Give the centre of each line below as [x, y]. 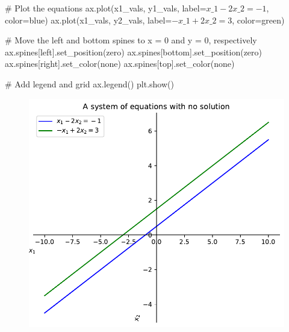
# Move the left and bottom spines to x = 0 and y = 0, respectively [131, 40]
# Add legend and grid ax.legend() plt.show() [89, 83]
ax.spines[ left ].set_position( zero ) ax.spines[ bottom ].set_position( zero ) [134, 52]
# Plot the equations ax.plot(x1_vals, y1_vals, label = [106, 8]
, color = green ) [258, 20]
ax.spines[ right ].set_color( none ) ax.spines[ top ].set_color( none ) [120, 64]
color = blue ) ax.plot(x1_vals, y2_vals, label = [89, 20]
